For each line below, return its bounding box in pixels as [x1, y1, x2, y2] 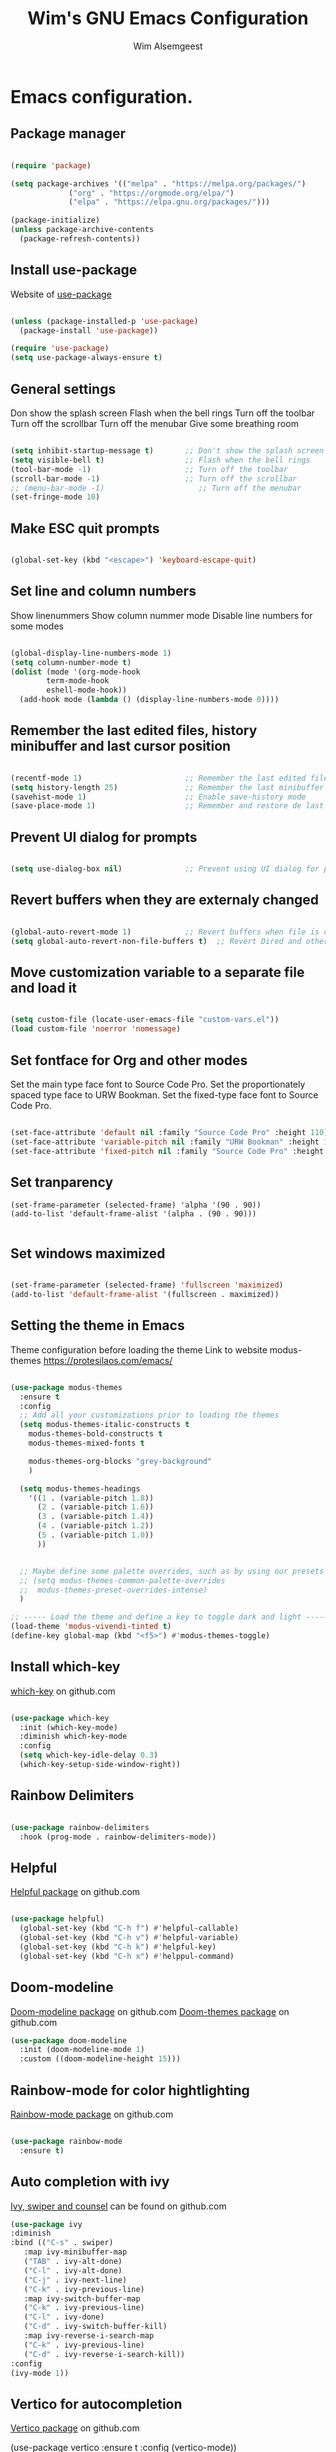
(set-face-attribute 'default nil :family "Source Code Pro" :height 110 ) [10, 1127, 329, 1137]
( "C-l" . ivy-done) [23, 2312, 105, 2322]
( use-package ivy [10, 2219, 83, 2229]
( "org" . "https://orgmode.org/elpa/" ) [68, 188, 235, 198]
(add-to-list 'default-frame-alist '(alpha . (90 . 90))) [10, 1209, 257, 1219]
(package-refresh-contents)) [19, 234, 141, 244]
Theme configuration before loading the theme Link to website [10, 1343, 268, 1356]
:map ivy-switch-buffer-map [23, 2293, 141, 2304]
